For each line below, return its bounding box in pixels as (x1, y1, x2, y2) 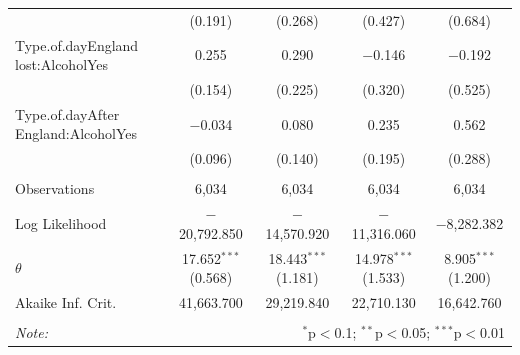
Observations (15, 178, 95, 199)
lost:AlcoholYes (15, 54, 109, 75)
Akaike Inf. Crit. (15, 292, 117, 313)
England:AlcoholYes (15, 123, 138, 144)
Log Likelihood (15, 213, 107, 234)
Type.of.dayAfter (15, 103, 120, 124)
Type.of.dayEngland (15, 34, 139, 55)
